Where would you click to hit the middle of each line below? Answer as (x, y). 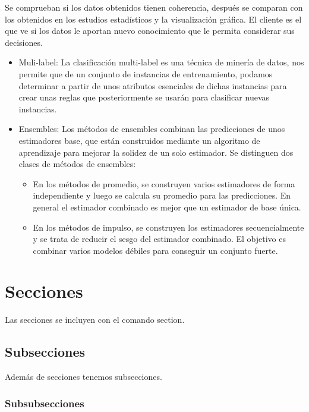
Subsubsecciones (45, 403)
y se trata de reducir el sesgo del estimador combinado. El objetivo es (159, 239)
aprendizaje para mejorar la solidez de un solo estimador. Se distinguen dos (156, 152)
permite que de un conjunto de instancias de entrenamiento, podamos (146, 73)
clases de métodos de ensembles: (77, 164)
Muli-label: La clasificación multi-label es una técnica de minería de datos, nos (161, 62)
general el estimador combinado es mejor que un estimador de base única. (167, 207)
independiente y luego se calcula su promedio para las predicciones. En (162, 195)
